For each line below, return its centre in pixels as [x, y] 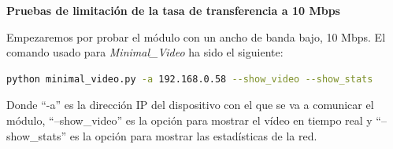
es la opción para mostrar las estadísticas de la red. [193, 135]
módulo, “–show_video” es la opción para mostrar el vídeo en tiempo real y [189, 120]
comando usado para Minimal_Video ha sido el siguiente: [145, 52]
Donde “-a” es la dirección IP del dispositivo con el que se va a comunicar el [190, 105]
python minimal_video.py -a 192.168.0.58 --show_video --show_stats [190, 79]
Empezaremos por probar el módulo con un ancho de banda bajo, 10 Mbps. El [196, 36]
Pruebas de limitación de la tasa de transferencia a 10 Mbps [173, 10]
